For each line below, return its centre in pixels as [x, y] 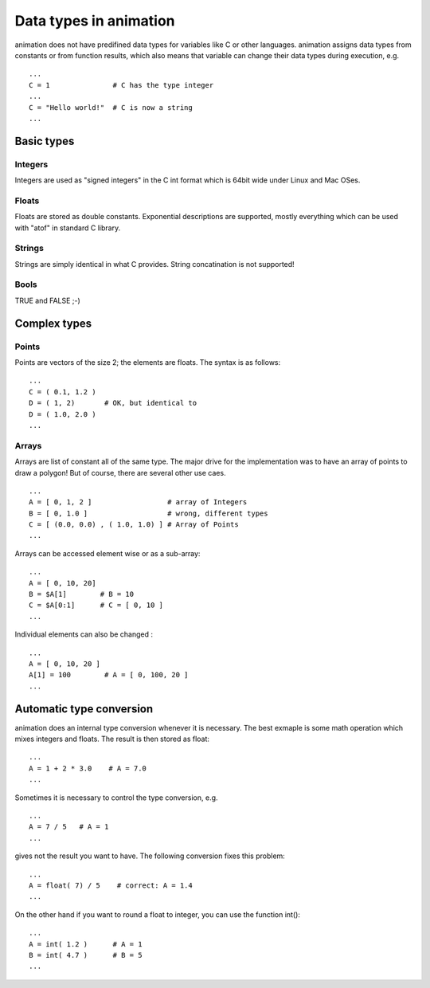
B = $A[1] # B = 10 [82, 594]
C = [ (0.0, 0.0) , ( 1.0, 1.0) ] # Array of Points [134, 525]
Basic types [45, 141]
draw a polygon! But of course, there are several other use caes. [120, 472]
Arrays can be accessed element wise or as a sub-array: [107, 553]
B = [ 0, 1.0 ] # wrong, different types [149, 513]
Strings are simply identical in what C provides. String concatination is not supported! [154, 264]
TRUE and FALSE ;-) [48, 300]
